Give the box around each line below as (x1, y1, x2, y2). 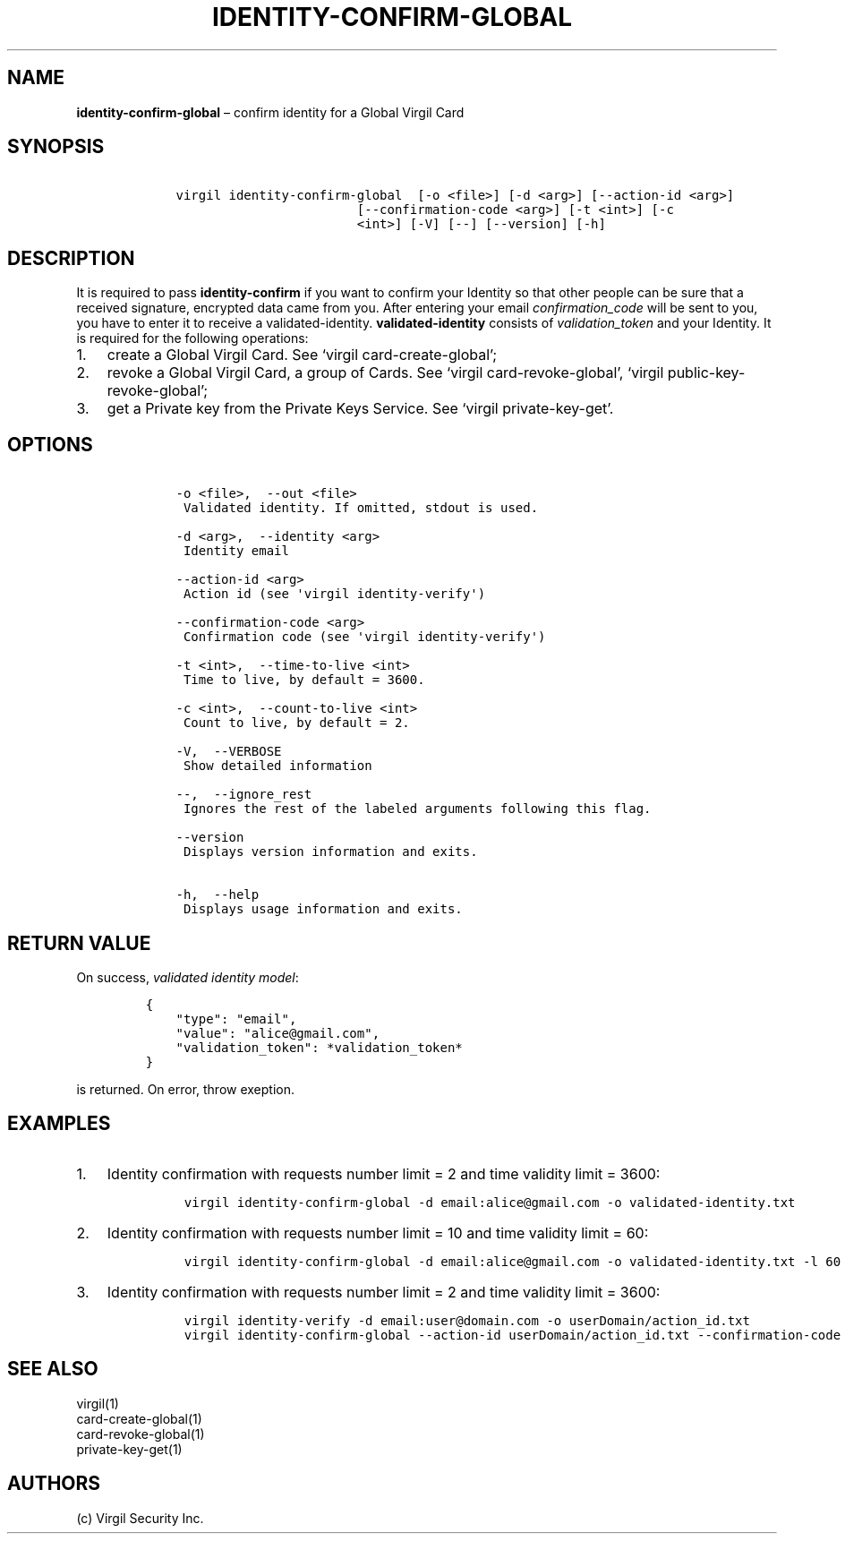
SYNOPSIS (7, 135, 105, 158)
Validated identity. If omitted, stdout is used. (183, 501, 539, 516)
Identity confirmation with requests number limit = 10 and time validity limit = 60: (107, 1223, 649, 1242)
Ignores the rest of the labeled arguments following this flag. (183, 801, 652, 817)
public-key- (667, 364, 746, 382)
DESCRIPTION (7, 246, 135, 270)
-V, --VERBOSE (175, 744, 282, 759)
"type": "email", (175, 1011, 297, 1026)
